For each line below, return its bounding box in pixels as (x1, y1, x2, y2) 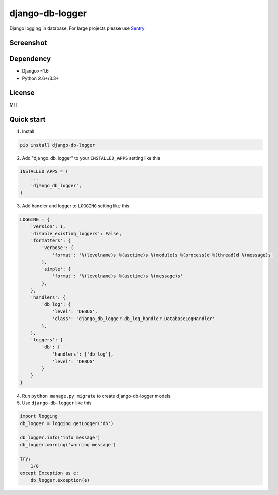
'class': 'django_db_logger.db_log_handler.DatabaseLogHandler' (52, 316, 215, 322)
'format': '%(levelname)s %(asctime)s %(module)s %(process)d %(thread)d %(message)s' (52, 252, 274, 258)
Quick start (9, 115, 46, 124)
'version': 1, (30, 224, 66, 229)
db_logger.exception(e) (30, 477, 90, 483)
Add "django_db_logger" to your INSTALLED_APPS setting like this (22, 155, 161, 161)
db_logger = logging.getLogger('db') (20, 420, 114, 426)
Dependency (9, 55, 51, 63)
